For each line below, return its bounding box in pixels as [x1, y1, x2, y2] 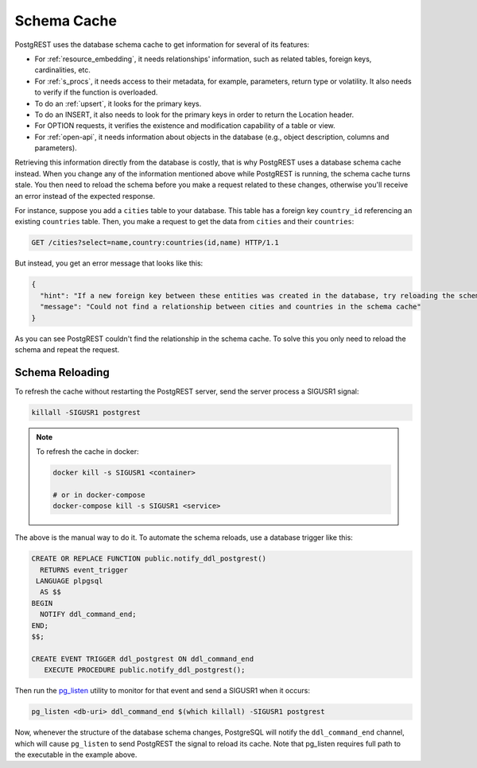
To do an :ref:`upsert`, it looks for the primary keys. [34, 99, 202, 108]
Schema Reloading [14, 366, 111, 379]
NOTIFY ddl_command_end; [40, 610, 137, 619]
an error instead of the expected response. [14, 191, 155, 200]
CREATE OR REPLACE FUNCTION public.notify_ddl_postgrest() [31, 554, 266, 564]
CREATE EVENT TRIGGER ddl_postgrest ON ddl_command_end [31, 654, 254, 663]
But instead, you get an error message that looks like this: [14, 258, 204, 268]
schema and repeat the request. [14, 344, 120, 354]
